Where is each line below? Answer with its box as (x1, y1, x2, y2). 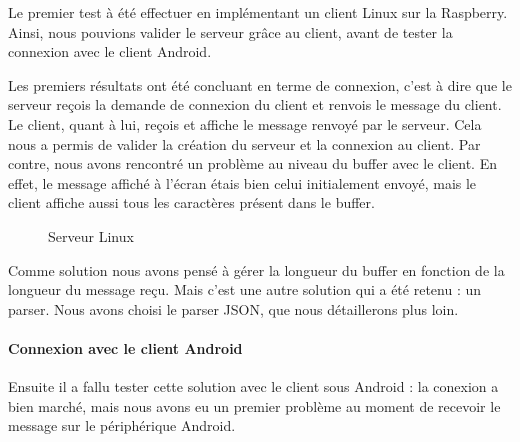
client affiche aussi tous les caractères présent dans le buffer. (8, 192, 375, 213)
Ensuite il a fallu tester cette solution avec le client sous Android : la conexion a (8, 376, 499, 397)
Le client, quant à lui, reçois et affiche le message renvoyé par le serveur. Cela (8, 113, 482, 134)
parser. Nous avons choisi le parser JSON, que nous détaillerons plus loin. (8, 298, 459, 319)
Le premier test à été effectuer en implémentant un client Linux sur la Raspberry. (8, 2, 508, 22)
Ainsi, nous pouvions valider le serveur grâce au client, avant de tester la (8, 21, 453, 42)
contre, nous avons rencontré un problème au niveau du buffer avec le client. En (8, 153, 497, 174)
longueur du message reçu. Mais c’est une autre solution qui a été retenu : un (8, 279, 482, 300)
